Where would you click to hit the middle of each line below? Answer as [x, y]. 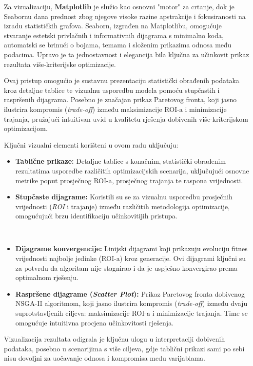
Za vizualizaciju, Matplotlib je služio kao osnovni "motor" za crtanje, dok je [119, 6]
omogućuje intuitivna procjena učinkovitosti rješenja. [95, 322]
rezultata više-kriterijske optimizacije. [60, 64]
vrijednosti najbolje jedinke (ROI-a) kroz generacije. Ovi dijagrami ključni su [131, 258]
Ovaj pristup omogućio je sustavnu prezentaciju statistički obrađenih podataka [122, 80]
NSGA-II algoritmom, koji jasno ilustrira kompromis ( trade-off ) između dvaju [131, 303]
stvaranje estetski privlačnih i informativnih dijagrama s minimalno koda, [114, 35]
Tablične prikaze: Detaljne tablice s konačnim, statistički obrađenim [121, 161]
